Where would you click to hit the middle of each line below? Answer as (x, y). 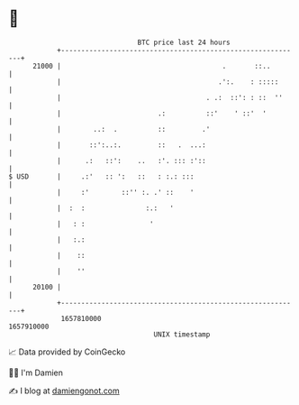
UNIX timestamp (182, 334)
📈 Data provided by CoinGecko (67, 352)
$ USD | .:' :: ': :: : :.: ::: (101, 176)
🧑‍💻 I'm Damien (36, 373)
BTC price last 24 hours (184, 42)
